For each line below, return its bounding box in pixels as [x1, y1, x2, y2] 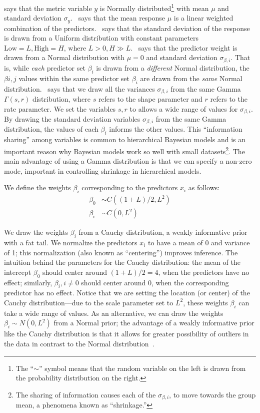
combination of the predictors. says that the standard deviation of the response [4, 23, 250, 33]
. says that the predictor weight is [130, 42, 237, 53]
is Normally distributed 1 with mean [99, 2, 209, 13]
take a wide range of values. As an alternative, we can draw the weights [4, 307, 223, 318]
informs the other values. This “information [109, 124, 242, 134]
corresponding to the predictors [81, 182, 178, 193]
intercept [4, 266, 31, 277]
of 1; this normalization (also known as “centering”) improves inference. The [4, 247, 238, 257]
